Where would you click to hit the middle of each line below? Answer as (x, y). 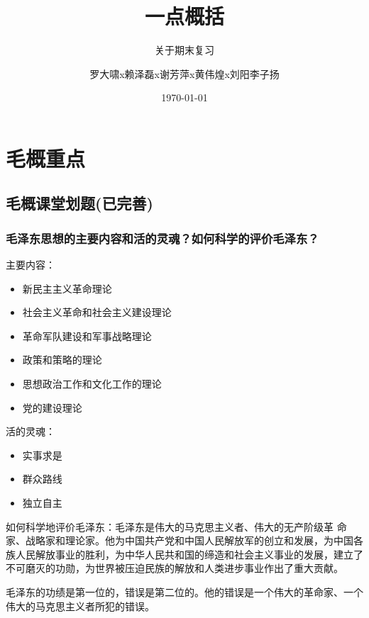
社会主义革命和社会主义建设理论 (97, 312)
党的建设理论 (52, 407)
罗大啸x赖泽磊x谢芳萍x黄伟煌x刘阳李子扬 (184, 73)
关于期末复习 (184, 50)
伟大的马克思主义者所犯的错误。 (80, 606)
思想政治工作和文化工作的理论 (92, 384)
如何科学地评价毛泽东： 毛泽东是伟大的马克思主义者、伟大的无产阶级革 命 (176, 526)
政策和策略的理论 (62, 360)
